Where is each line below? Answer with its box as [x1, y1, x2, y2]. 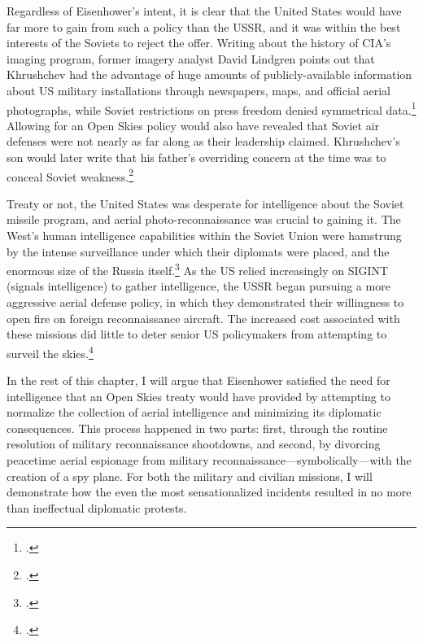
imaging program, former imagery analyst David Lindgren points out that [7, 50, 375, 67]
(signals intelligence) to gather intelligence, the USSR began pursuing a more [7, 277, 390, 295]
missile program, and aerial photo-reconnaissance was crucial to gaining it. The [7, 211, 401, 228]
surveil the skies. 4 [7, 342, 94, 361]
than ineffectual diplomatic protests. [7, 499, 187, 516]
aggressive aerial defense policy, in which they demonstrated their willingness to [7, 294, 404, 311]
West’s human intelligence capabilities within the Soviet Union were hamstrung [7, 227, 402, 244]
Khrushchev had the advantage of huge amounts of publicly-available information [7, 66, 412, 83]
